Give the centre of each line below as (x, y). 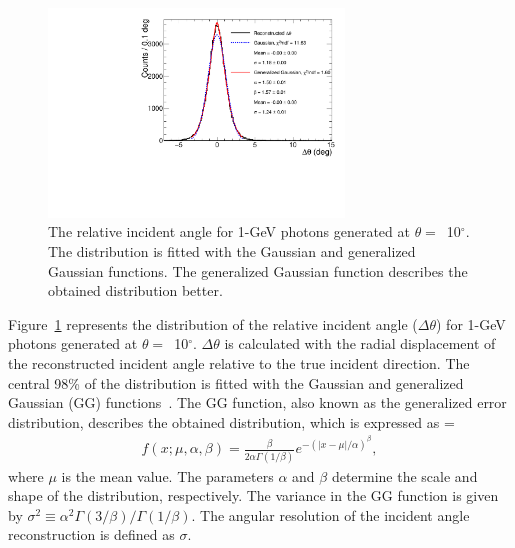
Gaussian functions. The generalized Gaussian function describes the (258, 270)
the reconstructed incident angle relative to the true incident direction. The (239, 362)
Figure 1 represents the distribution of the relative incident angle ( (213, 323)
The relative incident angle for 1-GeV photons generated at (229, 231)
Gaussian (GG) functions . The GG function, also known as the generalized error (257, 402)
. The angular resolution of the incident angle (330, 514)
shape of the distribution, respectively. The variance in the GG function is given (253, 495)
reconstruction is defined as (91, 534)
